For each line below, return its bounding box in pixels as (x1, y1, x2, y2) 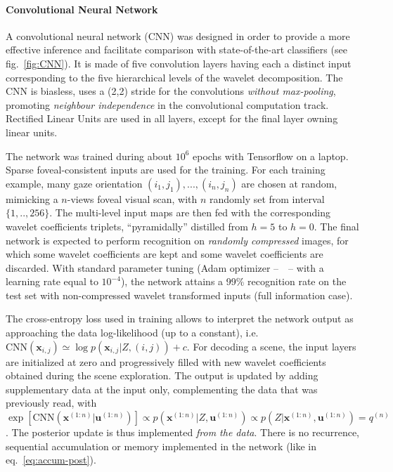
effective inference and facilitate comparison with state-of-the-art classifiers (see (6, 42, 347, 57)
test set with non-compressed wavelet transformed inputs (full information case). (6, 287, 353, 302)
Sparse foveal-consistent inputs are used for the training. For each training (6, 162, 326, 177)
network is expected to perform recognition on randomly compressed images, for (6, 232, 349, 247)
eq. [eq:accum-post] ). (6, 452, 96, 467)
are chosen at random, (241, 176, 337, 190)
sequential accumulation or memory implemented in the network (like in (6, 438, 316, 453)
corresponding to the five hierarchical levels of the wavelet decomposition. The (6, 70, 343, 84)
